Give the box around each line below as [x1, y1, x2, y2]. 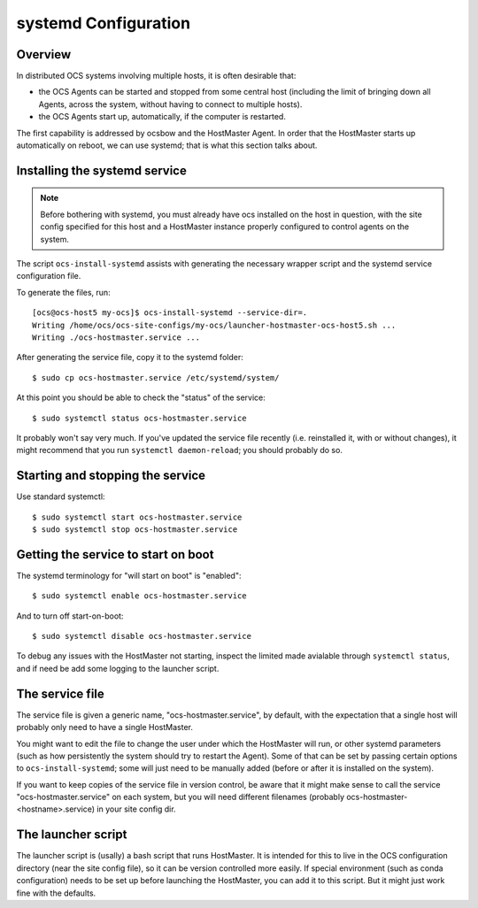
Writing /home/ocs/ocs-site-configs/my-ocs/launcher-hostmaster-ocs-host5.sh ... [32, 319, 397, 330]
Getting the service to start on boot [16, 547, 214, 562]
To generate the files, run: [16, 287, 111, 297]
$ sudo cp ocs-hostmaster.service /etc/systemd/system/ [32, 373, 280, 382]
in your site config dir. [96, 804, 176, 814]
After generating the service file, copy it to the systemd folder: [16, 352, 243, 363]
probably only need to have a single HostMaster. [16, 722, 194, 733]
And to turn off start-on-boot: [16, 611, 124, 621]
